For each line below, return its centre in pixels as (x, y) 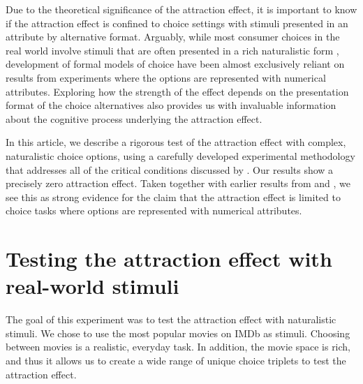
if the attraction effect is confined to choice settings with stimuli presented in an (177, 23)
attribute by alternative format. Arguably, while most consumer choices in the (173, 37)
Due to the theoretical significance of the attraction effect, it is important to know (181, 9)
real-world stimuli (92, 286)
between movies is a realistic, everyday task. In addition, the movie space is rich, (178, 347)
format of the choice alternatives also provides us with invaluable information (171, 105)
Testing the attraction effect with (169, 259)
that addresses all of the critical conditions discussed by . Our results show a (170, 169)
